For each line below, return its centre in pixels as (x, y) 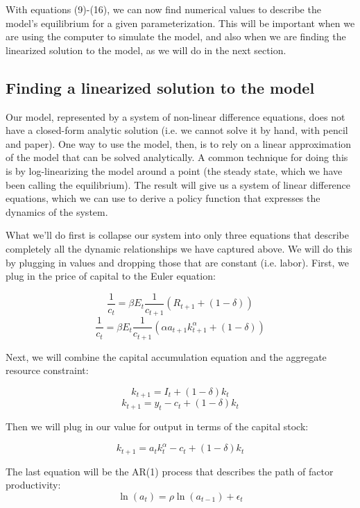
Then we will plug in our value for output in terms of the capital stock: (157, 426)
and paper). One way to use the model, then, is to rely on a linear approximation (179, 143)
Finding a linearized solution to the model (160, 87)
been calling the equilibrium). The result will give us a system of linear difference (178, 184)
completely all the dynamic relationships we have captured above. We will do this (179, 248)
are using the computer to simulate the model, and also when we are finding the (176, 36)
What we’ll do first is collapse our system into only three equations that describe (177, 235)
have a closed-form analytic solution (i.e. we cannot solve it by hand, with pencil (177, 130)
